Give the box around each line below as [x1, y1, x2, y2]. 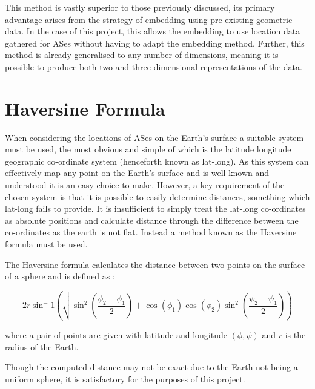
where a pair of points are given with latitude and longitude [5, 329, 227, 341]
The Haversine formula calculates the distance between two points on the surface [5, 258, 305, 270]
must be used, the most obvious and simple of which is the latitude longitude [5, 143, 291, 155]
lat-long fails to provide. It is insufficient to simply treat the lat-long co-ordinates [5, 202, 306, 215]
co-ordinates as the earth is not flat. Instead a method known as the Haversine [5, 226, 297, 238]
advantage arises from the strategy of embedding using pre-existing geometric [5, 13, 293, 25]
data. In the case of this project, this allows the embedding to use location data [5, 25, 300, 38]
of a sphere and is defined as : [5, 270, 115, 283]
